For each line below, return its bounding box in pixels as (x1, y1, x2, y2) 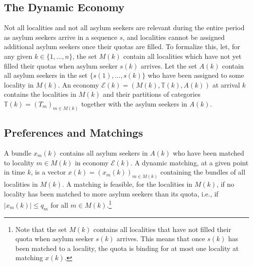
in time (4, 167, 25, 177)
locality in (4, 79, 34, 89)
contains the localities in (4, 89, 76, 99)
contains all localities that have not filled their (93, 224, 231, 234)
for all (50, 199, 69, 210)
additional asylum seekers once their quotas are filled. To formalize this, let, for (4, 41, 240, 52)
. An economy (58, 79, 99, 89)
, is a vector (31, 167, 66, 177)
